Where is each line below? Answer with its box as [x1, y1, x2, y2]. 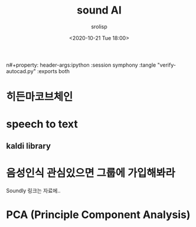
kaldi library [6, 141, 51, 151]
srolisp [91, 23, 107, 30]
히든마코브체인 [6, 90, 73, 104]
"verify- [157, 61, 176, 68]
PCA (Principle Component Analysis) [6, 208, 191, 221]
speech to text [6, 117, 79, 131]
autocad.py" [6, 67, 37, 74]
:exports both [37, 67, 70, 74]
